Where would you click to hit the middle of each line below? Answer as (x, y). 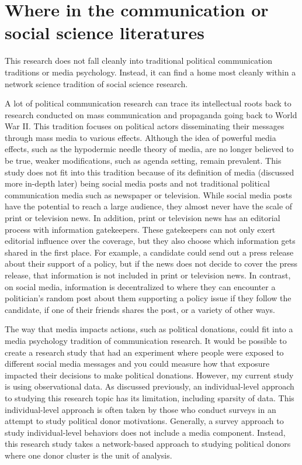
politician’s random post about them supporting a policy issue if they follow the (148, 298)
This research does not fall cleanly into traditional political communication (139, 61)
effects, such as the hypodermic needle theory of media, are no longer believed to (149, 149)
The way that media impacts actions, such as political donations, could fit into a (149, 329)
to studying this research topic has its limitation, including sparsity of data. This (150, 397)
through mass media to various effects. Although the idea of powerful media (140, 137)
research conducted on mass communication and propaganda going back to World (151, 114)
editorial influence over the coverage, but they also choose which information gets (150, 241)
